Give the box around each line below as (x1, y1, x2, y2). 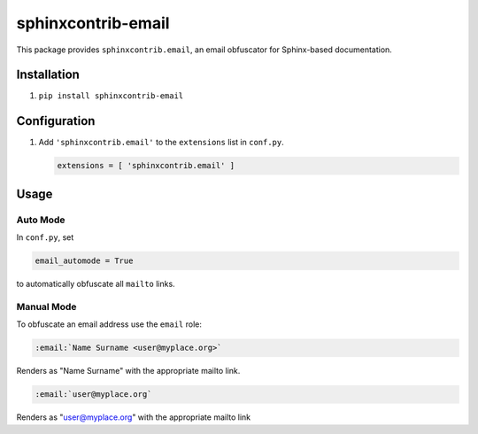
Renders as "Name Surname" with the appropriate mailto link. (16, 366, 241, 376)
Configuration (16, 113, 96, 128)
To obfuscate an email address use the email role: (16, 319, 203, 329)
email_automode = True (35, 256, 134, 266)
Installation (16, 67, 80, 82)
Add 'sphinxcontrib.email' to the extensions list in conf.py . (38, 137, 285, 148)
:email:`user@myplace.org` (35, 390, 152, 399)
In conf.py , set (16, 232, 74, 243)
